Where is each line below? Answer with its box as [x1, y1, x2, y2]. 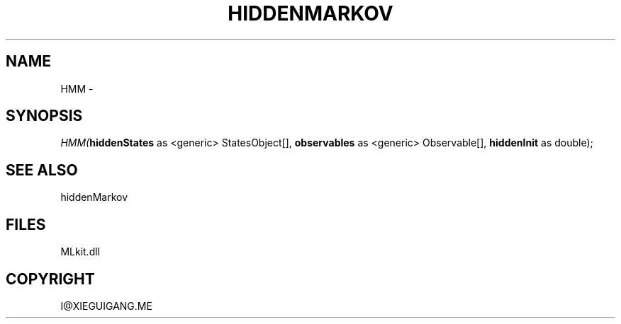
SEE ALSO [6, 161, 78, 179]
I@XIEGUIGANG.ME [60, 299, 152, 312]
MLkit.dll [60, 245, 100, 258]
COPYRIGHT [6, 270, 95, 288]
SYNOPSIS [6, 107, 83, 125]
